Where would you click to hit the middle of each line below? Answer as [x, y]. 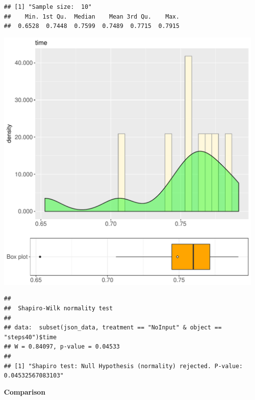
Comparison [25, 391]
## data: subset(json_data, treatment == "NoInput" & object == [113, 328]
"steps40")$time [30, 337]
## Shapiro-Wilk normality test [58, 308]
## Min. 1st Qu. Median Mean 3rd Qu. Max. [92, 16]
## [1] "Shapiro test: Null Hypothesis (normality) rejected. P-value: [123, 366]
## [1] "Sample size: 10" [48, 7]
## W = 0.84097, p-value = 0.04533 [62, 347]
